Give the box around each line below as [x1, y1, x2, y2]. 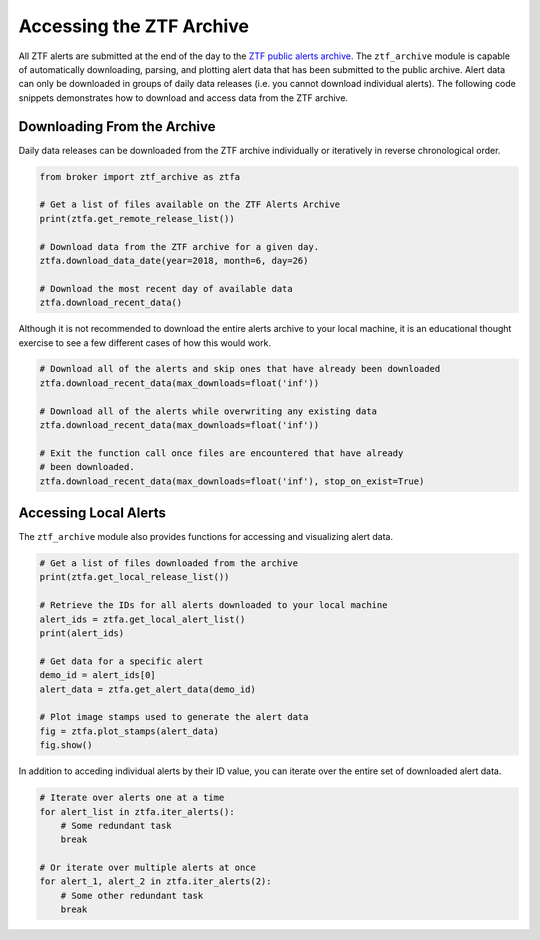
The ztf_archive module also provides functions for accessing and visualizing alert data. [18, 531, 394, 543]
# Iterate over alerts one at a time [39, 792, 225, 804]
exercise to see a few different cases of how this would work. [18, 336, 272, 349]
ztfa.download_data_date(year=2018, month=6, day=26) [39, 255, 309, 266]
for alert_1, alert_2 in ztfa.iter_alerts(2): [39, 876, 272, 887]
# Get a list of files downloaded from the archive [39, 558, 299, 569]
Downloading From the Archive [18, 118, 216, 135]
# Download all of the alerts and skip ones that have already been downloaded [39, 363, 441, 375]
